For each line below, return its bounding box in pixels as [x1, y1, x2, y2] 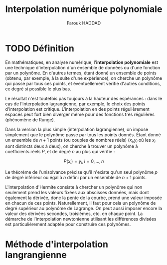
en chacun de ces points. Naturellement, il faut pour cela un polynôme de [5, 200, 156, 206]
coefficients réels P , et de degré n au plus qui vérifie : [5, 149, 115, 155]
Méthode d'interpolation [5, 239, 109, 250]
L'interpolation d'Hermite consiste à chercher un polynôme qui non [5, 184, 143, 190]
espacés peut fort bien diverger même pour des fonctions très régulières [5, 111, 155, 117]
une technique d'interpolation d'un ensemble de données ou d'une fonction [5, 64, 161, 70]
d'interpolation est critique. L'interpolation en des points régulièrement [5, 106, 150, 112]
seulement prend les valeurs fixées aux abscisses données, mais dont [5, 190, 149, 196]
